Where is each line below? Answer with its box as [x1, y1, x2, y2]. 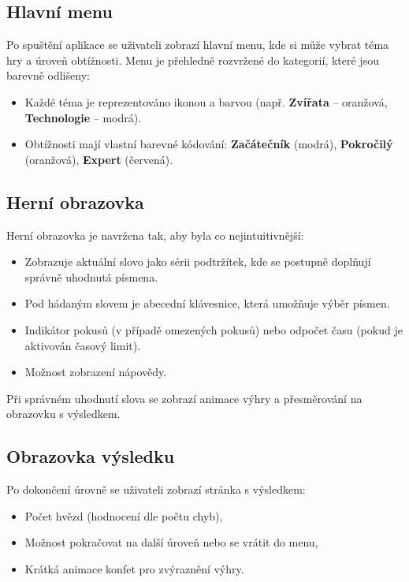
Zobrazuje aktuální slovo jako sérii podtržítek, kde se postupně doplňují [24, 253, 371, 270]
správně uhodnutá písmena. [24, 268, 158, 285]
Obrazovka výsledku [6, 444, 175, 468]
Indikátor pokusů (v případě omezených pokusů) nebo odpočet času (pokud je [24, 321, 403, 338]
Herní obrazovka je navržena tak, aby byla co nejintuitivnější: [6, 226, 304, 243]
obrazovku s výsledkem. [6, 405, 121, 422]
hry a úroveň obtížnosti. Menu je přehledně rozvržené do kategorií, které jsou [6, 51, 379, 68]
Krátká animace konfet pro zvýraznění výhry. [24, 560, 244, 576]
